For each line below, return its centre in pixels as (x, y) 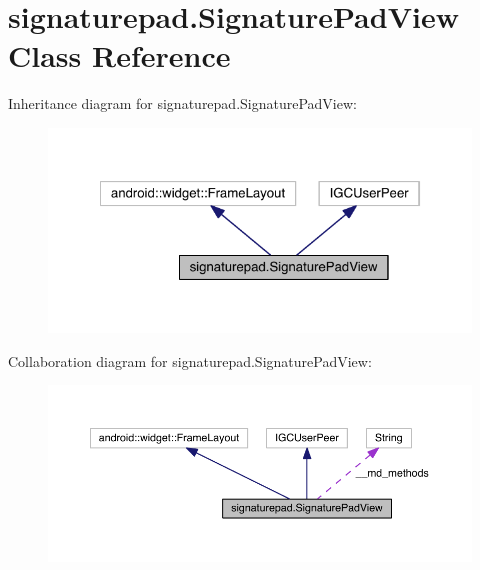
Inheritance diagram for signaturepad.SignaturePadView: (182, 103)
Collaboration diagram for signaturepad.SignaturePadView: (190, 360)
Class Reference (119, 55)
